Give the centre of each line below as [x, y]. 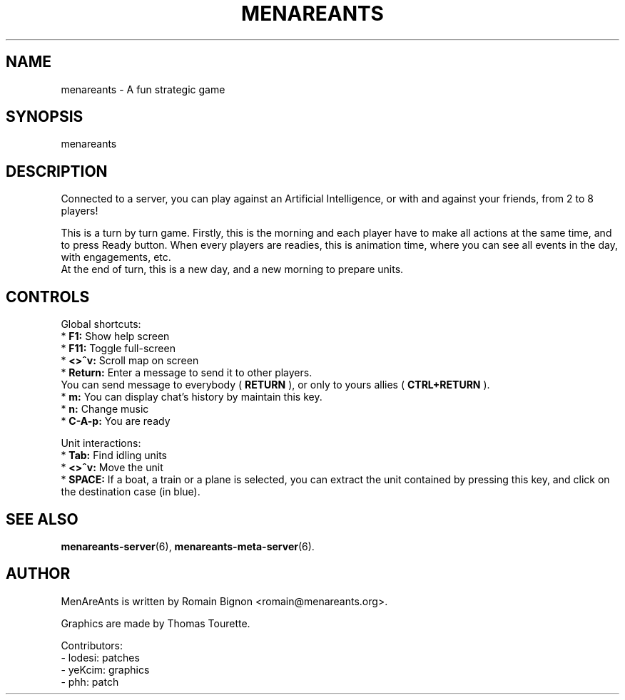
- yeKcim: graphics [105, 669]
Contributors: [92, 645]
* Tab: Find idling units [114, 455]
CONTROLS [48, 297]
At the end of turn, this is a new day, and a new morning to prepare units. [232, 269]
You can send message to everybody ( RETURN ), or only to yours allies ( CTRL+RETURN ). [275, 385]
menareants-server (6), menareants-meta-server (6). [188, 546]
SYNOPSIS [45, 117]
